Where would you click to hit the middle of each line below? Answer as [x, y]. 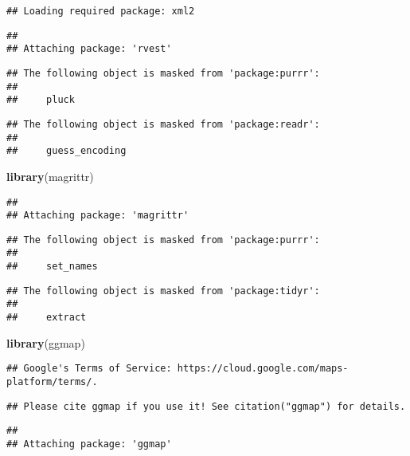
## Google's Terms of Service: [89, 369]
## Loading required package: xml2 [101, 11]
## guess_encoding [66, 151]
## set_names [52, 267]
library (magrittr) [50, 176]
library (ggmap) [46, 342]
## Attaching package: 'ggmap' [89, 444]
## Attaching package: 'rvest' [89, 49]
